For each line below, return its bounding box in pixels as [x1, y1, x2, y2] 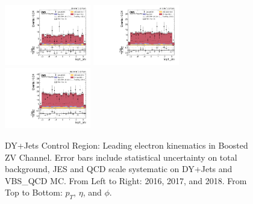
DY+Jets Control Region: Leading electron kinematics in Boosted [5, 138, 248, 151]
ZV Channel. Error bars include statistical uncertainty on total [5, 150, 237, 163]
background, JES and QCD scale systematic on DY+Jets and [5, 162, 233, 175]
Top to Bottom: [5, 186, 63, 199]
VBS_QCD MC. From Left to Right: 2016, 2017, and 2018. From [5, 174, 247, 187]
